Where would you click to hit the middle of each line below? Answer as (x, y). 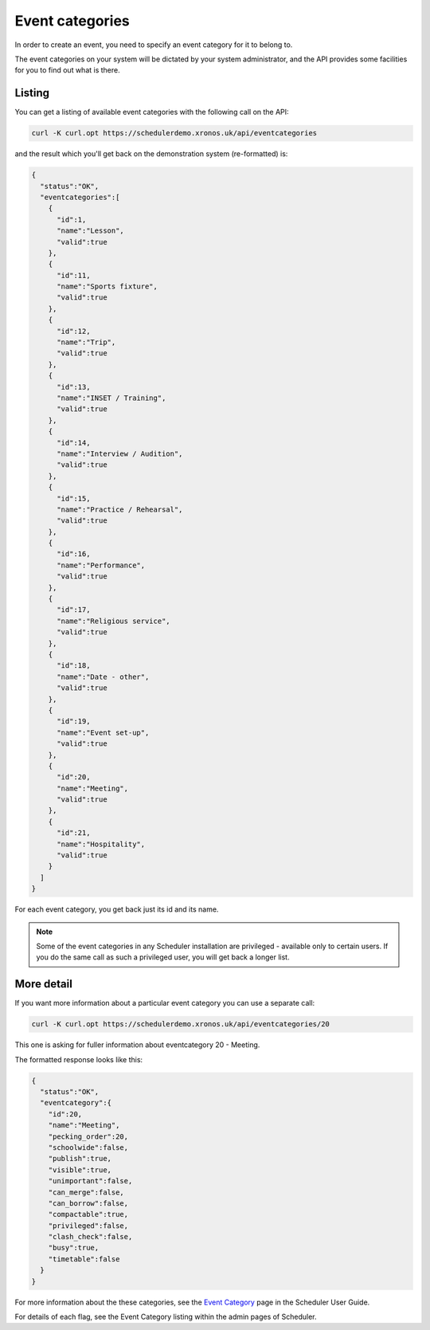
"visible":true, (80, 1170)
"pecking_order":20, (88, 1136)
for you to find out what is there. (67, 70)
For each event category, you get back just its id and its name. (117, 909)
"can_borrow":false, (88, 1203)
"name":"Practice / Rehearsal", (120, 509)
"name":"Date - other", (103, 677)
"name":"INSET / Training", (111, 398)
